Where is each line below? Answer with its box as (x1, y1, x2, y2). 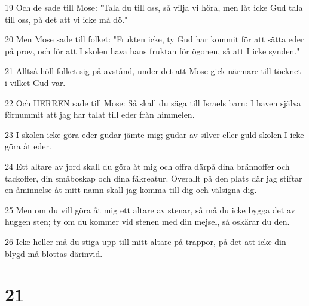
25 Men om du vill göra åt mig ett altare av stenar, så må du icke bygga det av (5, 203, 295, 216)
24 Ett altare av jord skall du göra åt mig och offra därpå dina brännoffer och (5, 160, 290, 172)
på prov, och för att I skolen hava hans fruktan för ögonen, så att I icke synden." (5, 44, 300, 57)
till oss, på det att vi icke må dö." (5, 13, 128, 25)
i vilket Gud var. (5, 76, 66, 88)
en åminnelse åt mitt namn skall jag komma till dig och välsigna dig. (5, 183, 257, 196)
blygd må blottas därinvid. (5, 247, 103, 259)
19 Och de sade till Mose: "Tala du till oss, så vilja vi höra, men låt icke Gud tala (5, 1, 303, 13)
